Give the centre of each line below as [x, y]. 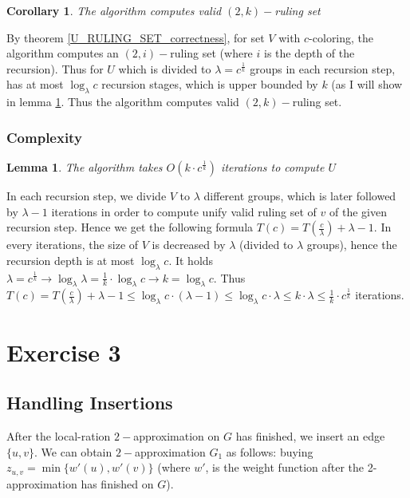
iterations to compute [273, 166]
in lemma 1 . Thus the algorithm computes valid [123, 102]
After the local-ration [59, 435]
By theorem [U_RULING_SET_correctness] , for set [136, 37]
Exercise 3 [64, 352]
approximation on [177, 435]
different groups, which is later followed [300, 195]
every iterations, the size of [73, 245]
